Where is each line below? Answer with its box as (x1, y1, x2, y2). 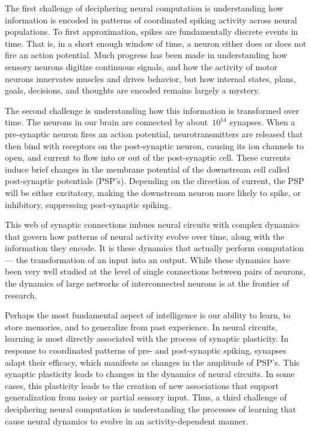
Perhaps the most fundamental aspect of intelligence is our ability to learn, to (5, 309, 291, 321)
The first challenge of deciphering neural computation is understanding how (5, 2, 283, 14)
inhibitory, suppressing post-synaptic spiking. (5, 198, 171, 210)
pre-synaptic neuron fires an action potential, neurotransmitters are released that (5, 127, 303, 140)
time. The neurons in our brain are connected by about (5, 116, 208, 128)
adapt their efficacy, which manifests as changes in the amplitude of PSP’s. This (5, 355, 300, 368)
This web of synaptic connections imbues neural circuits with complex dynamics (5, 218, 300, 231)
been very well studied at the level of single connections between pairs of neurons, (5, 265, 306, 278)
